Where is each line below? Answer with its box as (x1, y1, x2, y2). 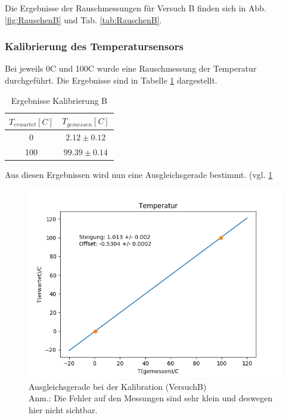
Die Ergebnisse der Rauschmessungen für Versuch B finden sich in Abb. (5, 2, 266, 14)
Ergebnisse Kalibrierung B (11, 94, 107, 106)
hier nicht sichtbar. (29, 403, 98, 416)
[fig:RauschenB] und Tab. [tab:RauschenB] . (5, 13, 162, 26)
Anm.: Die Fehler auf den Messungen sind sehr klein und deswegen (29, 392, 273, 404)
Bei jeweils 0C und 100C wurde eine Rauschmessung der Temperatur (5, 62, 257, 75)
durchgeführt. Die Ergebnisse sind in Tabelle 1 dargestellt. (5, 74, 217, 86)
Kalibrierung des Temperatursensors (5, 39, 184, 54)
